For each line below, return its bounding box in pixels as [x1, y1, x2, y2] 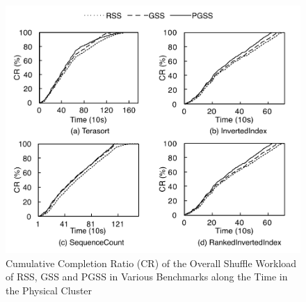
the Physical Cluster [6, 282, 92, 297]
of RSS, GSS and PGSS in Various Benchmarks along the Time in [6, 269, 288, 284]
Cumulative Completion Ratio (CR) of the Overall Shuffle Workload [6, 255, 297, 270]
